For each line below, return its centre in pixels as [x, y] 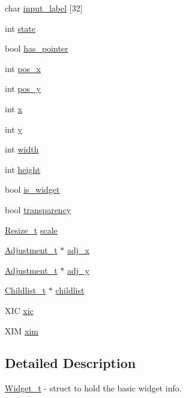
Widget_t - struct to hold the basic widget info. [93, 388]
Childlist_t [25, 290]
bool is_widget [32, 189]
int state [20, 28]
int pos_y [23, 89]
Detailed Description [70, 363]
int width [22, 149]
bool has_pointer [37, 48]
